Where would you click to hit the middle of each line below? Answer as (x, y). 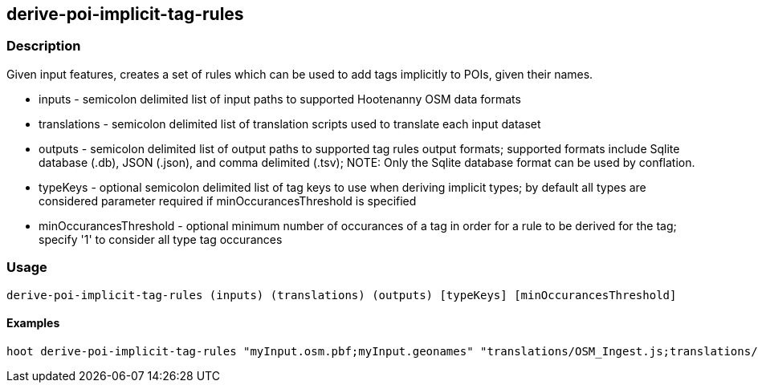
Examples (33, 323)
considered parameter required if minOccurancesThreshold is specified (228, 201)
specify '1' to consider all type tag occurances (161, 239)
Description (44, 46)
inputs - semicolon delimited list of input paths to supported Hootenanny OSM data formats (280, 99)
